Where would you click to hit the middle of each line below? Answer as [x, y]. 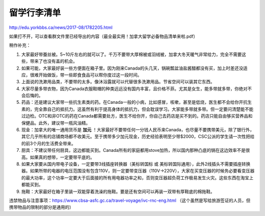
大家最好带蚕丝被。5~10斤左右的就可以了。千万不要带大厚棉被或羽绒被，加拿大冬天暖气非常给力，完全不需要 [132, 54]
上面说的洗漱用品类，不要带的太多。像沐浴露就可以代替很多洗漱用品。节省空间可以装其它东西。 [118, 82]
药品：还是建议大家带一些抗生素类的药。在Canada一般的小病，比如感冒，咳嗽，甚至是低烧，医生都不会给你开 [132, 102]
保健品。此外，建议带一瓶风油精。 [56, 123]
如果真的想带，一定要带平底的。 [62, 157]
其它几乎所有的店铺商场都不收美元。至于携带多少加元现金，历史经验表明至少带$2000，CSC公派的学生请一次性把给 [138, 137]
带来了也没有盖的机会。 [53, 61]
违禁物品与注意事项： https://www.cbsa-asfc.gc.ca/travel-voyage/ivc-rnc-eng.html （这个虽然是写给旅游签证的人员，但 [130, 200]
